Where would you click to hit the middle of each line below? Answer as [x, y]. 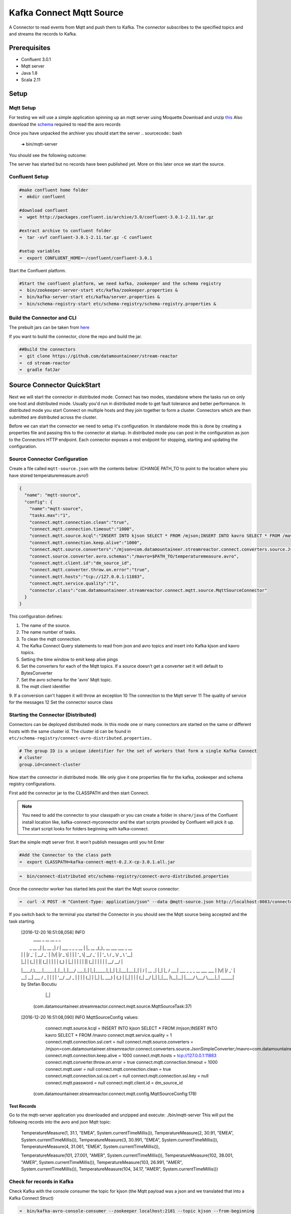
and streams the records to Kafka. [43, 34]
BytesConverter [37, 673]
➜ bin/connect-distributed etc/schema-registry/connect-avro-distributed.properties [124, 876]
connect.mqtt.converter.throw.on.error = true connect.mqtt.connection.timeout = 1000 [131, 1062]
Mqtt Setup [23, 108]
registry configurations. [32, 784]
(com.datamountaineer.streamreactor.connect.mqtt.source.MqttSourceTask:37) [113, 1006]
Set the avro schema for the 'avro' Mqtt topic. [66, 679]
